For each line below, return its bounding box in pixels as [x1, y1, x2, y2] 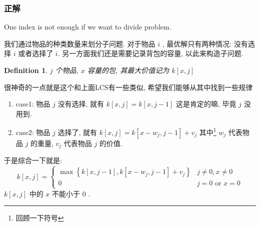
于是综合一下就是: [4, 155, 62, 165]
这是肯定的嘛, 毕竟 [176, 98, 236, 109]
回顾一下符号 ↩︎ [15, 212, 64, 223]
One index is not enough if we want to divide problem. [4, 21, 171, 32]
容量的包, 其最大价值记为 [87, 65, 169, 75]
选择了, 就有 [57, 127, 97, 137]
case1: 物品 [15, 98, 50, 109]
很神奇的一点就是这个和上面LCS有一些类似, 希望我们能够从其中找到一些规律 [4, 81, 253, 92]
